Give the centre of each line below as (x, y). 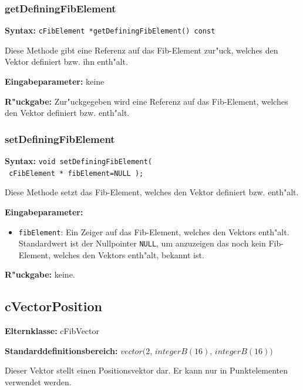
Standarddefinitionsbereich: (61, 350)
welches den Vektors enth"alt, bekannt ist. (129, 254)
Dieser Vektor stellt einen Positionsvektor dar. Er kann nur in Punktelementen (147, 370)
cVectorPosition (53, 306)
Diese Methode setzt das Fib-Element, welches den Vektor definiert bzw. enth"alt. (152, 192)
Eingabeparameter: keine (55, 81)
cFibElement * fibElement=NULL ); (76, 173)
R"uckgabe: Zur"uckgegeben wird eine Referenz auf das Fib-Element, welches (147, 101)
